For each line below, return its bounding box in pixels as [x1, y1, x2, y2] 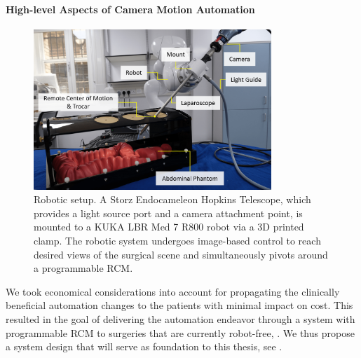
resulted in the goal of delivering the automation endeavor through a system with [6, 312, 355, 326]
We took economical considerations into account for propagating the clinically [6, 284, 340, 298]
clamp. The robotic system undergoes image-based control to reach [34, 233, 321, 248]
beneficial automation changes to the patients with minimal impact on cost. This [6, 298, 353, 312]
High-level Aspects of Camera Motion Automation [6, 1, 255, 16]
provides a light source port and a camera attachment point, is [34, 205, 303, 220]
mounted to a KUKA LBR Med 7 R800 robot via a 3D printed [34, 219, 304, 234]
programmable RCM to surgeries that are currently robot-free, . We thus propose [6, 325, 355, 340]
